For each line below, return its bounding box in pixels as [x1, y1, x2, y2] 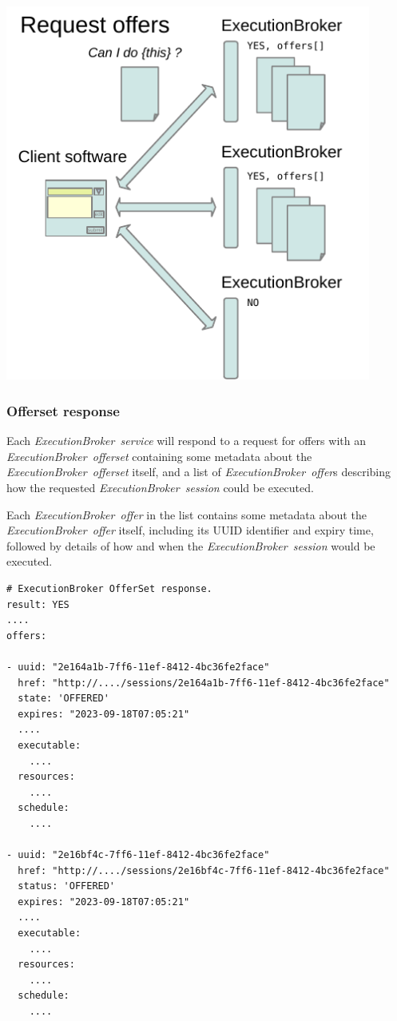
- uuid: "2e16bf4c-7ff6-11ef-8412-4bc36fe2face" [6, 849, 270, 861]
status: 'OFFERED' [18, 880, 116, 892]
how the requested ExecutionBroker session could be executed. [6, 479, 314, 496]
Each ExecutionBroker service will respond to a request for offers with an [6, 432, 366, 449]
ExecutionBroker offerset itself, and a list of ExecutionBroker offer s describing [6, 463, 391, 480]
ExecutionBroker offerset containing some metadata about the [6, 447, 312, 464]
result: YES [6, 598, 69, 610]
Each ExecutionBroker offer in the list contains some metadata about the [6, 506, 367, 522]
